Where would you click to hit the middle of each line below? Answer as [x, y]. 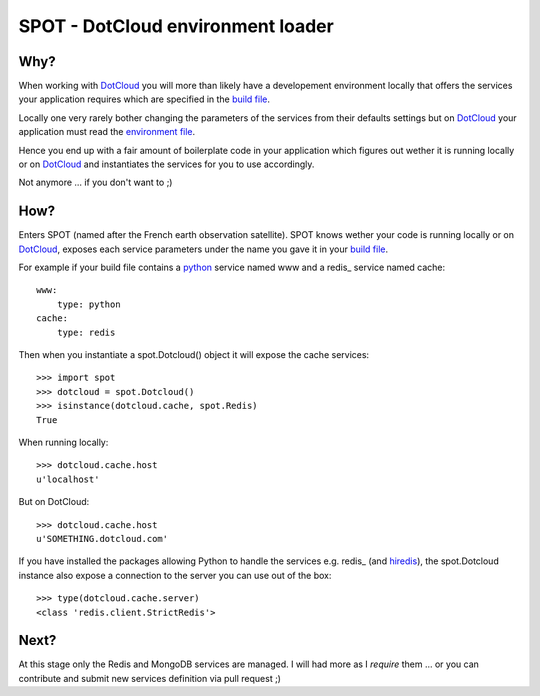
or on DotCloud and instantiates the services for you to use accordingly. [166, 164]
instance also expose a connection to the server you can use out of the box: [175, 575]
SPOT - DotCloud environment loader [176, 26]
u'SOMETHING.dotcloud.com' [102, 538]
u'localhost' [68, 479]
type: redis [86, 332]
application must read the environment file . [107, 132]
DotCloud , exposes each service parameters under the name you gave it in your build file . [203, 249]
